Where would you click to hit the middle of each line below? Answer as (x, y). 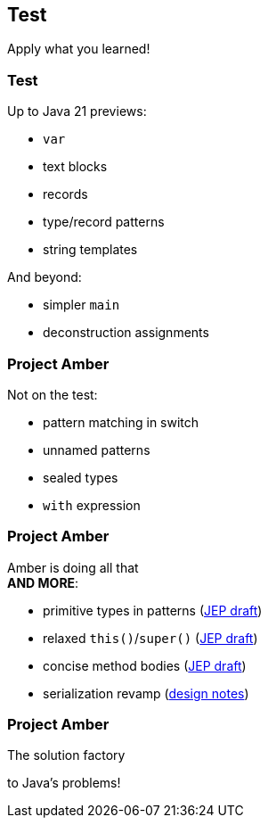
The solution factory (66, 755)
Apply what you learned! (79, 49)
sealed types (81, 477)
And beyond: (45, 277)
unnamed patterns (97, 450)
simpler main (81, 305)
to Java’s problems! (64, 783)
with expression (92, 505)
